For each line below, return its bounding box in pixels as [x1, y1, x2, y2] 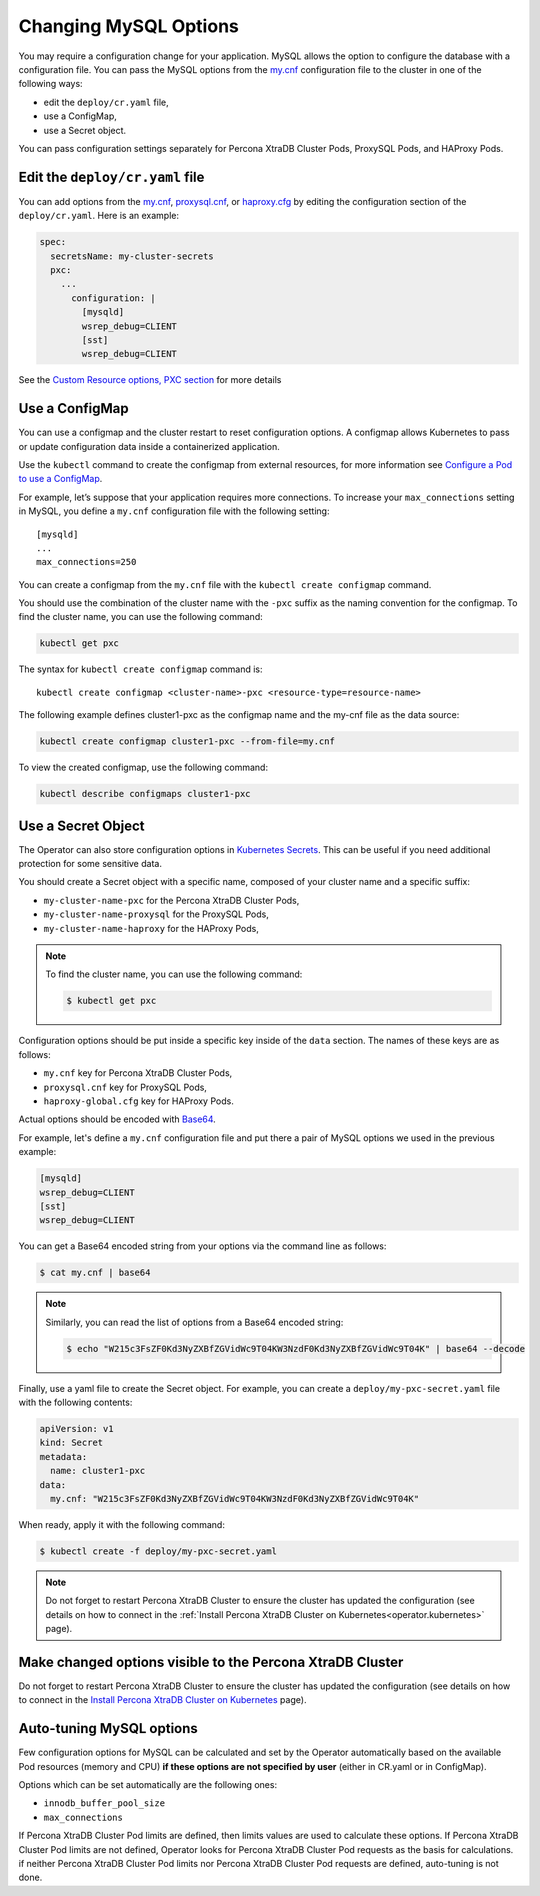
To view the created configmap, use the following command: [18, 761, 269, 774]
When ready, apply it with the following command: [18, 1518, 225, 1530]
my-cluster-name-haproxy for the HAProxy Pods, [43, 922, 259, 934]
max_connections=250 [36, 556, 137, 568]
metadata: [39, 1451, 88, 1462]
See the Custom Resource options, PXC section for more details [18, 374, 282, 386]
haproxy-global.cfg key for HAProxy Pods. [43, 1095, 234, 1107]
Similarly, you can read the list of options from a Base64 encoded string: [45, 1316, 344, 1328]
